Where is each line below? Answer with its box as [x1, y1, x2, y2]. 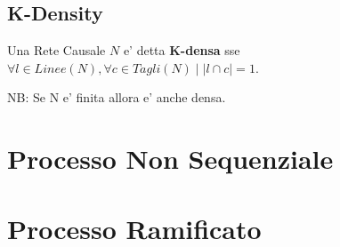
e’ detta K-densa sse [123, 41, 240, 60]
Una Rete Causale [7, 41, 106, 60]
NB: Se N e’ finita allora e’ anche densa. [7, 88, 226, 107]
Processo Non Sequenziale [7, 140, 334, 177]
